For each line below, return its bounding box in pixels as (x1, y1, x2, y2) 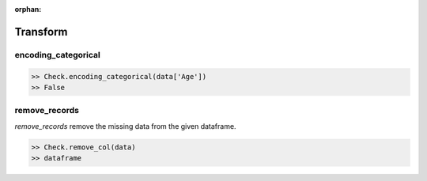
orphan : (14, 5, 42, 13)
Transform (14, 25, 68, 39)
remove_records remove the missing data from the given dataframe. (14, 121, 236, 130)
